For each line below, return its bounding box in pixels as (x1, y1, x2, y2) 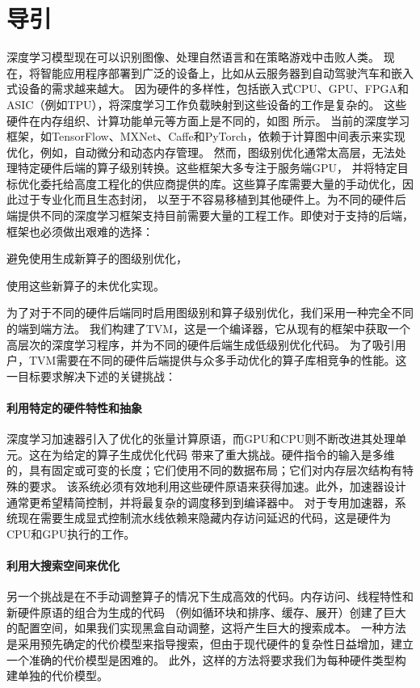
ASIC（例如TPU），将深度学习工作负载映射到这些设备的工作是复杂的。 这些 (6, 95, 407, 112)
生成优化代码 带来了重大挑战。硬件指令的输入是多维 (119, 445, 395, 462)
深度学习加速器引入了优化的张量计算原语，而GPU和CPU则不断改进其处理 (6, 430, 396, 447)
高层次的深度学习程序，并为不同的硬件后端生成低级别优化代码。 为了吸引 (6, 336, 395, 352)
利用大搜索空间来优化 (6, 556, 120, 573)
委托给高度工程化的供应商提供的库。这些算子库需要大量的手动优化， (40, 175, 402, 192)
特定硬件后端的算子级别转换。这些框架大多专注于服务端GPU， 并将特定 (17, 159, 397, 176)
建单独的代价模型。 (6, 667, 108, 684)
